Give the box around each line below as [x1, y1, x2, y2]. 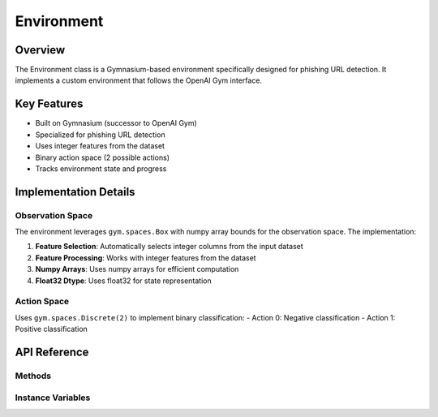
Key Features [15, 97, 84, 111]
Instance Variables [15, 392, 91, 403]
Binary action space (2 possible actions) [35, 153, 170, 162]
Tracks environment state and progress [35, 163, 167, 174]
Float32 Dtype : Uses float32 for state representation [35, 276, 213, 286]
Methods [15, 370, 52, 381]
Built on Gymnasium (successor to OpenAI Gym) [35, 118, 198, 128]
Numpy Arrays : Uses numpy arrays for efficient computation [35, 264, 239, 274]
